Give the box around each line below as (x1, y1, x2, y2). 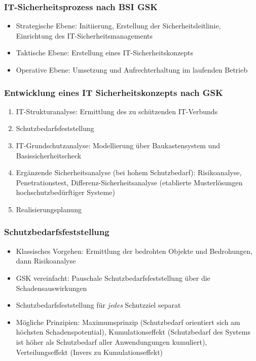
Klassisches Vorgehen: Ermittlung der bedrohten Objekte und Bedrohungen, (16, 245, 252, 256)
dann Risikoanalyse (16, 255, 76, 266)
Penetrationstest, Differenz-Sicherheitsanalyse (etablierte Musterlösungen (16, 177, 243, 187)
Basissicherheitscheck (16, 150, 82, 160)
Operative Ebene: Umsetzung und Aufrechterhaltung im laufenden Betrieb (16, 64, 248, 75)
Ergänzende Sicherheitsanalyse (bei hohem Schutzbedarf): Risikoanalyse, (16, 167, 242, 178)
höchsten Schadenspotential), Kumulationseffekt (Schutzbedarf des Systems (16, 326, 250, 337)
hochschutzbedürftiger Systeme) (16, 187, 115, 198)
